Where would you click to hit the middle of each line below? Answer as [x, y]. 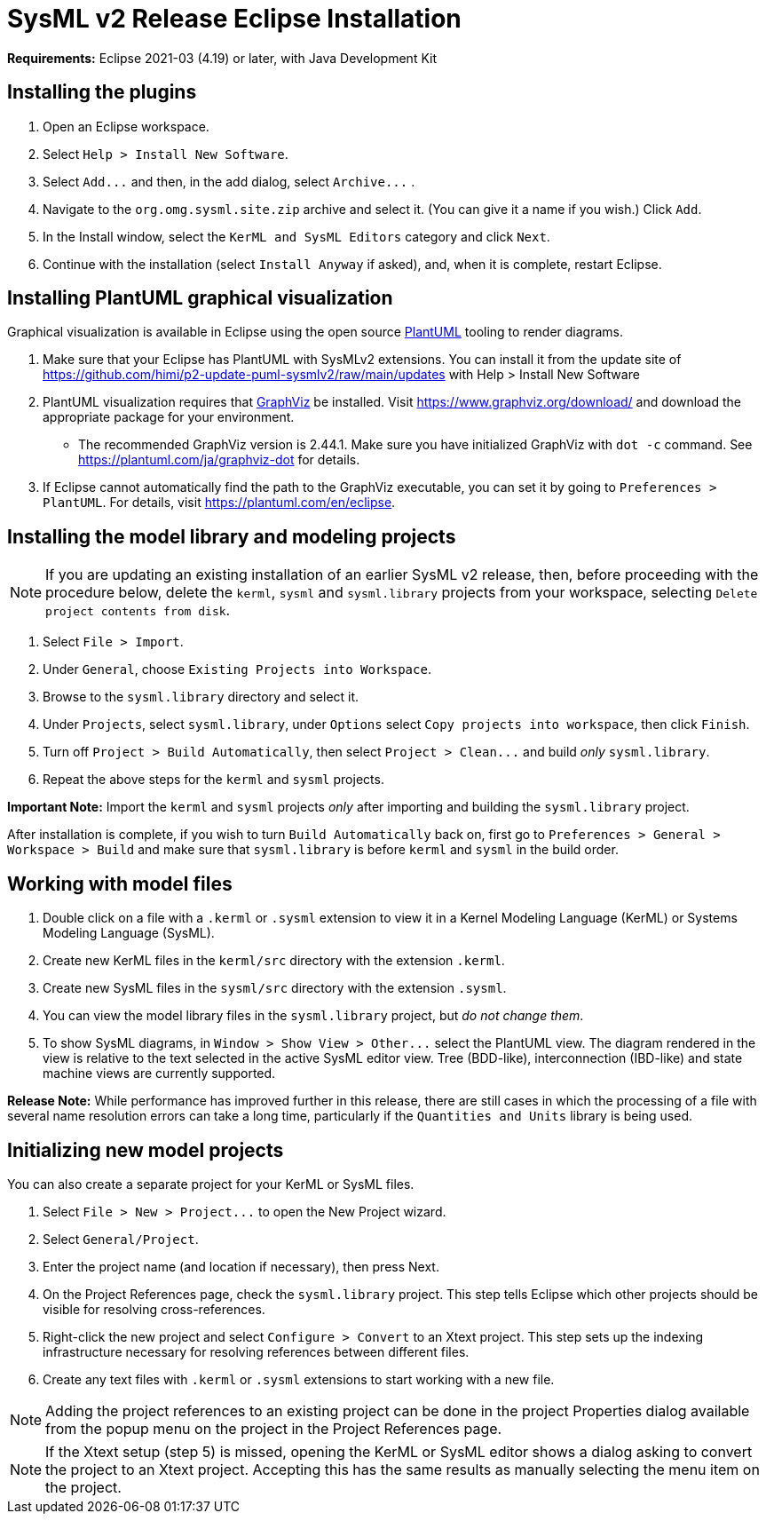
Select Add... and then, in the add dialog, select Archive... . [229, 181]
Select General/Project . [121, 1239]
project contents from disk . [138, 610]
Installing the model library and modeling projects [232, 536]
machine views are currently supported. [159, 1073]
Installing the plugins [102, 92]
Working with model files [120, 883]
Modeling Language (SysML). [129, 933]
